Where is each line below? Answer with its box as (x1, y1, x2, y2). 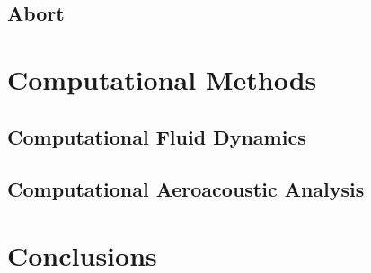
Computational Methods (7, 60, 317, 97)
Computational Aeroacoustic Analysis (7, 175, 365, 203)
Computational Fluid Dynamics (7, 122, 306, 150)
